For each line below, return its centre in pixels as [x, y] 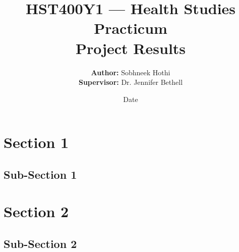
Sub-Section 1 [40, 174]
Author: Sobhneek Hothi [131, 72]
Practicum [131, 28]
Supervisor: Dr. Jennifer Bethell [131, 82]
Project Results [131, 48]
